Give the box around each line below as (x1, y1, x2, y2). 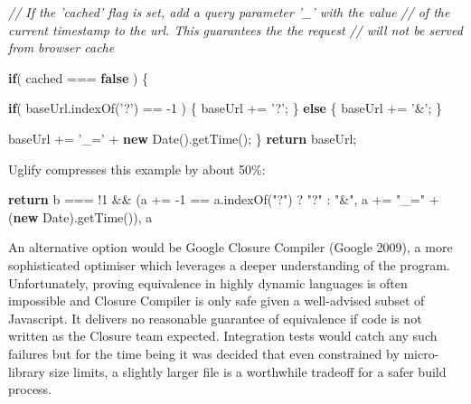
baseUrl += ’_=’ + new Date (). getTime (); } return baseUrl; (8, 128, 357, 147)
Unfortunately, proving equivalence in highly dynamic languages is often (8, 273, 408, 292)
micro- (403, 343, 439, 362)
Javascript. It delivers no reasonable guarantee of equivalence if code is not (8, 308, 422, 327)
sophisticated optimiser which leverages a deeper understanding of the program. (8, 255, 450, 274)
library (8, 362, 45, 381)
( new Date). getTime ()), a (8, 207, 153, 226)
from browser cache (8, 38, 115, 57)
